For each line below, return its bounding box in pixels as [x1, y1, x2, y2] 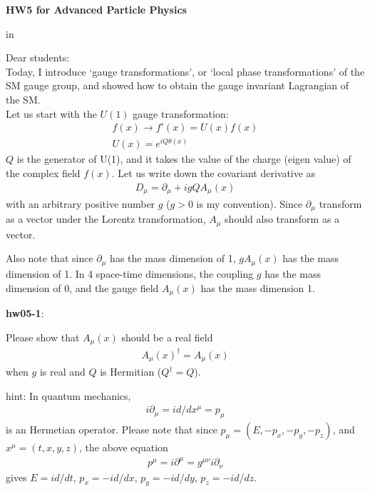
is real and [39, 364, 86, 378]
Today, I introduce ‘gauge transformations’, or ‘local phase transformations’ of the [6, 64, 365, 79]
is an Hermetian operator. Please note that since [6, 422, 217, 437]
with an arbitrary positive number [6, 196, 155, 211]
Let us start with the [6, 106, 97, 121]
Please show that [6, 329, 80, 344]
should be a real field [121, 329, 213, 344]
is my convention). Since [196, 196, 303, 211]
